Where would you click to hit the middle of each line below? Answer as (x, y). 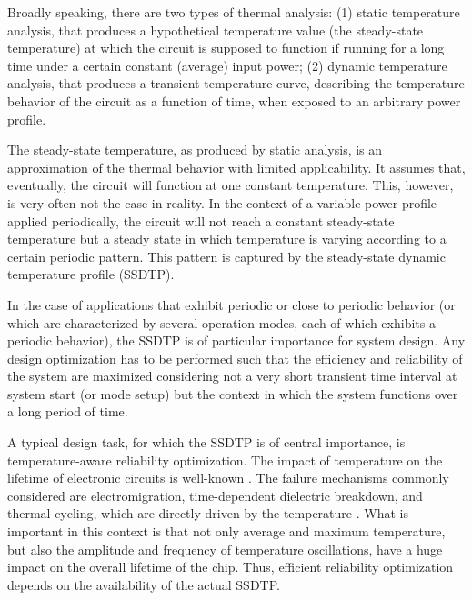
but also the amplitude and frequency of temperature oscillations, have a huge (225, 549)
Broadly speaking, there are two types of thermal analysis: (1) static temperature (234, 12)
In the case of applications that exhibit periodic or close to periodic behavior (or (231, 304)
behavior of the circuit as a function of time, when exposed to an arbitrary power (234, 100)
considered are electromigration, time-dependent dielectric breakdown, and (215, 495)
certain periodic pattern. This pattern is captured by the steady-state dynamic (226, 256)
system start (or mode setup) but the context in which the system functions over (233, 393)
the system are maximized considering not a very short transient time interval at (232, 376)
